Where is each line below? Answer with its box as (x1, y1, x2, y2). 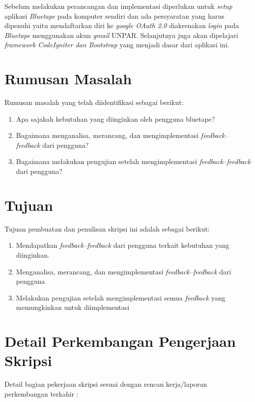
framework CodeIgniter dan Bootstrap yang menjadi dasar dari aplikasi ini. (4, 39, 229, 50)
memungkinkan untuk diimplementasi (16, 302, 130, 312)
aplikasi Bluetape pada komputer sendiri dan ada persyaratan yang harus (4, 10, 225, 21)
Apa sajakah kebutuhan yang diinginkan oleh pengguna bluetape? (16, 113, 215, 124)
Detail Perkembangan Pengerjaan (4, 331, 236, 351)
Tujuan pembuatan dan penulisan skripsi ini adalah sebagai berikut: (4, 223, 210, 234)
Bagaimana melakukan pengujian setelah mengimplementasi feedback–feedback (16, 156, 251, 167)
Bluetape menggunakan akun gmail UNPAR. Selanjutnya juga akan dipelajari (4, 30, 238, 40)
